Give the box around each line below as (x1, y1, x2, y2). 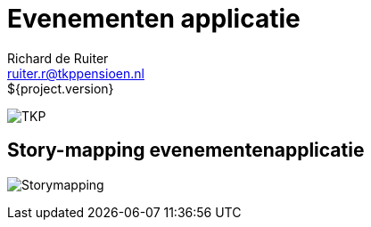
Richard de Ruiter (7, 50, 109, 66)
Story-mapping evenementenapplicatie (7, 139, 365, 162)
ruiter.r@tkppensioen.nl (7, 65, 144, 81)
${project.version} (7, 80, 114, 96)
